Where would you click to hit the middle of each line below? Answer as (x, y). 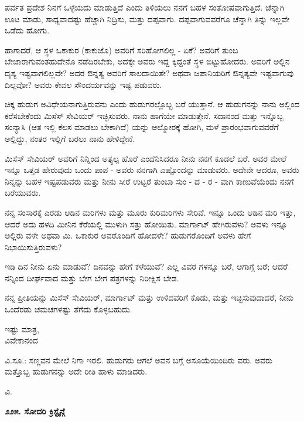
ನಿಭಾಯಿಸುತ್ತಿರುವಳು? (33, 246)
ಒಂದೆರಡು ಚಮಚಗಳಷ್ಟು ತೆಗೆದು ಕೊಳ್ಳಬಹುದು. (69, 309)
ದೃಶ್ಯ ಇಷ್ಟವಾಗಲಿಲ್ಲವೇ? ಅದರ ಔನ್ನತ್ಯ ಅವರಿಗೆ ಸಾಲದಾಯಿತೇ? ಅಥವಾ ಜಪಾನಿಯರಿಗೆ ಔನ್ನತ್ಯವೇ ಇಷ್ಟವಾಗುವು (149, 72)
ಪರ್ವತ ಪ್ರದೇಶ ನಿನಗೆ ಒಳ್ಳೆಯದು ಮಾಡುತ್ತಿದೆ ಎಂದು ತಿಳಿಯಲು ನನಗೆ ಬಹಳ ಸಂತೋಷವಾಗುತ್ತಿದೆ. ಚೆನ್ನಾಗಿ (145, 7)
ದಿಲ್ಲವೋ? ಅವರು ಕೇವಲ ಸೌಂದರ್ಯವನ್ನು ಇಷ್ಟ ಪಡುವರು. (83, 84)
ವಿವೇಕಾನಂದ (21, 340)
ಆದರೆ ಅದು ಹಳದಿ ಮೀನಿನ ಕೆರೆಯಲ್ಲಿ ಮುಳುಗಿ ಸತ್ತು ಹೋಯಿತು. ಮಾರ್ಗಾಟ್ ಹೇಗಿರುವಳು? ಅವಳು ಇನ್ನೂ (146, 224)
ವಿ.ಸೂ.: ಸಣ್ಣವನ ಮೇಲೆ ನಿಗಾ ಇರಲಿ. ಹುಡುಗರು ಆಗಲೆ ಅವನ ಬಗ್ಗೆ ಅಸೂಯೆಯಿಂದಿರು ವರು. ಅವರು (139, 360)
